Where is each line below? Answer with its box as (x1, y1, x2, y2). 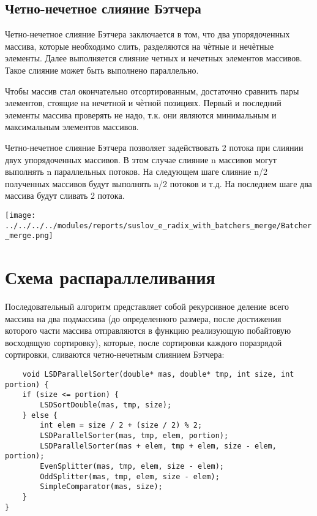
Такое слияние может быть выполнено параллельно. (5, 63, 199, 76)
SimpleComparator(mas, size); (40, 482, 163, 491)
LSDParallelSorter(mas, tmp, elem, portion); (40, 431, 229, 440)
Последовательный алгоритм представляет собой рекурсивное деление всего (5, 300, 289, 313)
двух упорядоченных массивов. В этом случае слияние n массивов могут (5, 153, 277, 166)
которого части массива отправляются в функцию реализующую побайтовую (5, 324, 291, 337)
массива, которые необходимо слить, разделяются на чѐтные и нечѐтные (5, 39, 274, 52)
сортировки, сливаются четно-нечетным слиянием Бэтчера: (5, 348, 225, 361)
